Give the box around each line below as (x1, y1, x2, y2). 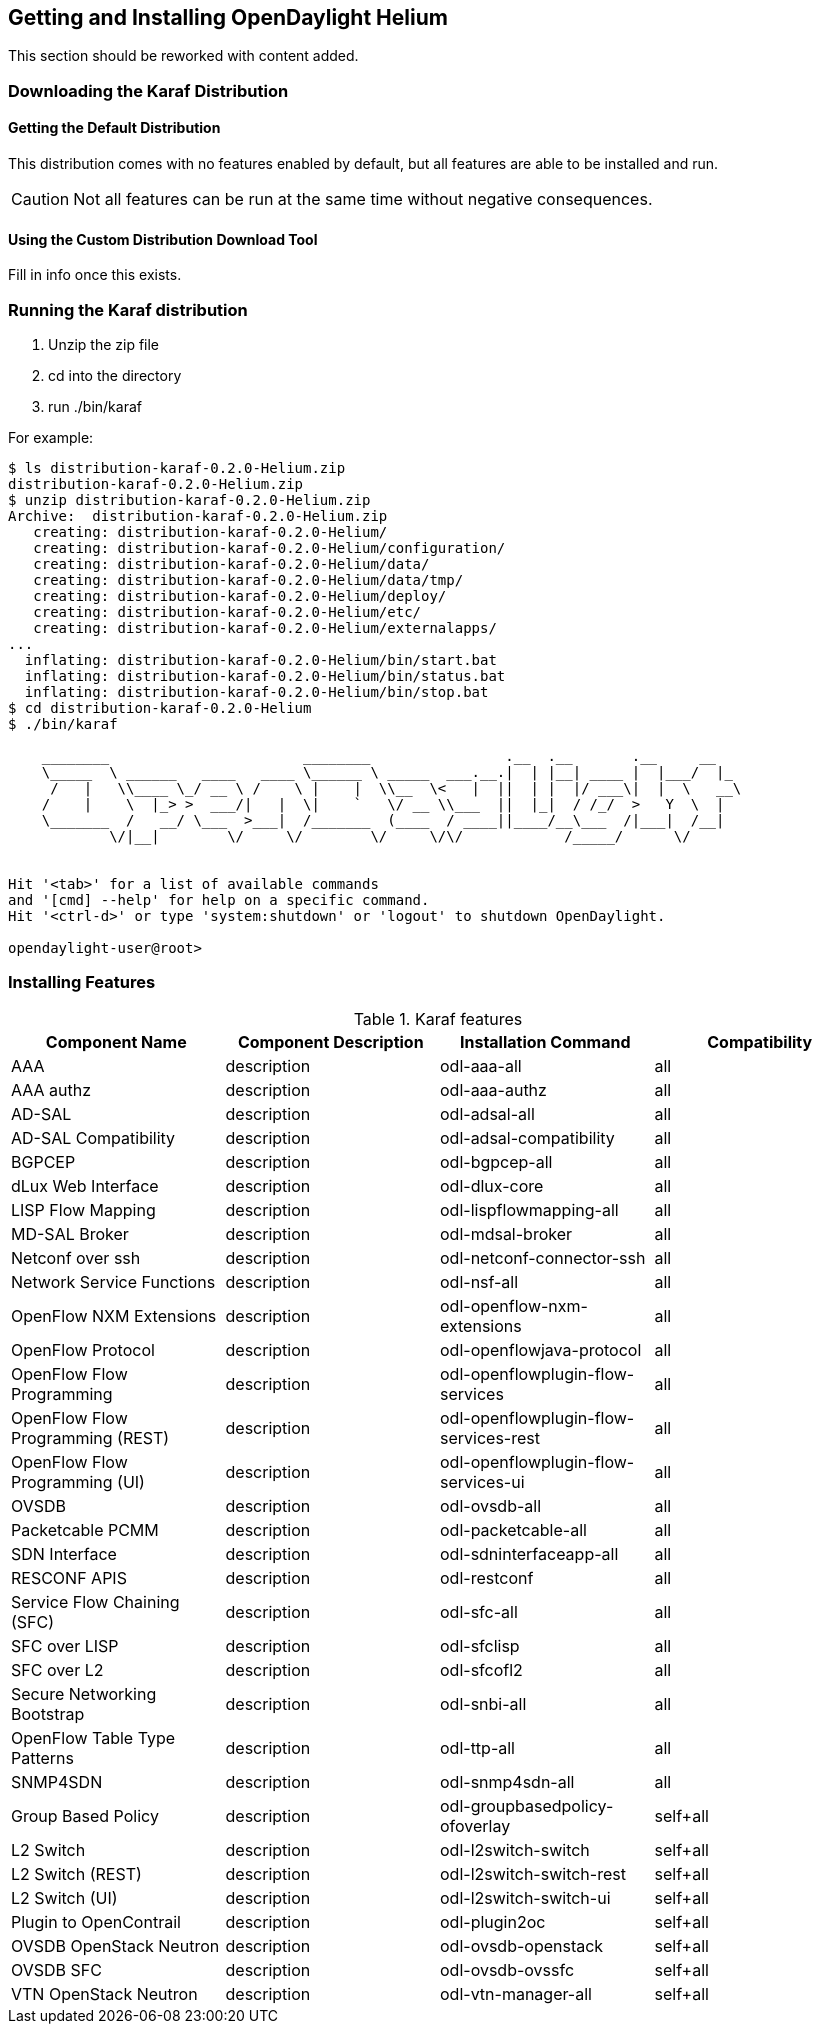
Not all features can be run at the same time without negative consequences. (73, 189, 653, 210)
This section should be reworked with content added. (8, 47, 359, 65)
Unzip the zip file (48, 335, 160, 353)
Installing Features (8, 972, 156, 993)
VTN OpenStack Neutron (11, 1983, 198, 2004)
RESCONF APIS (11, 1567, 127, 1588)
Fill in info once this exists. (8, 266, 182, 284)
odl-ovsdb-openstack (440, 1935, 604, 1956)
